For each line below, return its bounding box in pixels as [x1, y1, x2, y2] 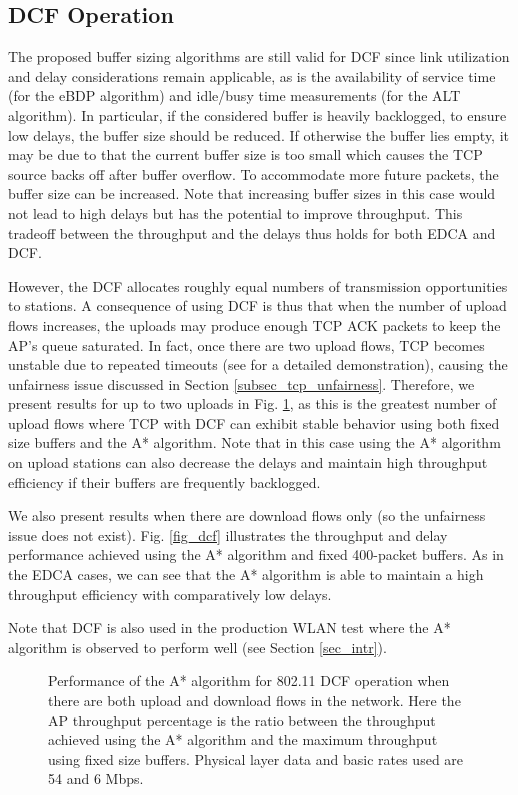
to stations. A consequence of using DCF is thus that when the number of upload [8, 295, 507, 316]
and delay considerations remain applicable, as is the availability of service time [8, 65, 496, 86]
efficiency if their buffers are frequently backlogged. [8, 471, 321, 492]
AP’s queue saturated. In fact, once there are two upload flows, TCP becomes [8, 334, 485, 355]
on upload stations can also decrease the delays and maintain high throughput [8, 452, 488, 473]
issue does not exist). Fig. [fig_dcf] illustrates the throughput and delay [8, 524, 448, 545]
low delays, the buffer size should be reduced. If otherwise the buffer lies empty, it [8, 124, 510, 145]
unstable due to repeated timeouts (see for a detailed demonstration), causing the [8, 354, 508, 375]
